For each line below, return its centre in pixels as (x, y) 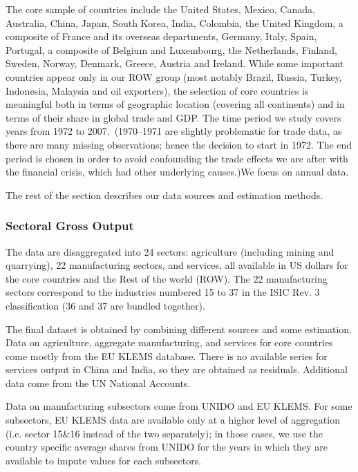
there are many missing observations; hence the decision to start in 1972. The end (179, 144)
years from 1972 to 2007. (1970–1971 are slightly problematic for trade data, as (174, 131)
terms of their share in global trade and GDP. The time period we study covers (173, 117)
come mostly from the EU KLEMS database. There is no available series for (167, 356)
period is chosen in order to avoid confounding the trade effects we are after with (177, 158)
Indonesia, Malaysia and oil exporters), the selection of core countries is (157, 90)
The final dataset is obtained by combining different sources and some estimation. (179, 329)
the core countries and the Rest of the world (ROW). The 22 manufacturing (167, 278)
